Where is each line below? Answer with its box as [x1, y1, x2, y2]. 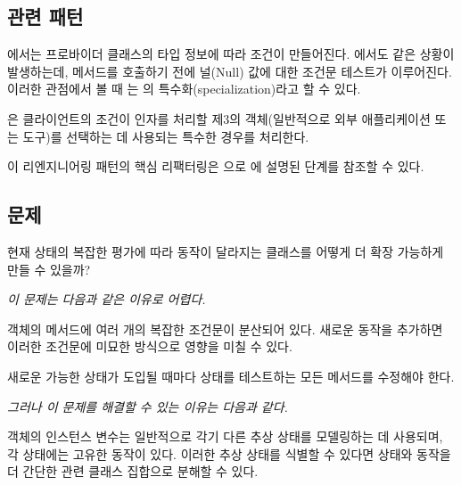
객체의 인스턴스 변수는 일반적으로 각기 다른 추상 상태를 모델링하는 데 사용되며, [7, 427, 443, 446]
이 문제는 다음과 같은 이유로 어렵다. [7, 290, 206, 308]
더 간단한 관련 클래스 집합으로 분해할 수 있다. [7, 462, 259, 481]
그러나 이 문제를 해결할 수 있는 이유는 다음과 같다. [7, 397, 288, 415]
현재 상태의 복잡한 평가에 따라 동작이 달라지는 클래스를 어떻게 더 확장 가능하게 [7, 242, 444, 260]
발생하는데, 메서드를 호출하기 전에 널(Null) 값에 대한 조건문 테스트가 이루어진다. [7, 62, 452, 80]
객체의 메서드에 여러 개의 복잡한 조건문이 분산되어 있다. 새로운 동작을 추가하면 [7, 319, 443, 338]
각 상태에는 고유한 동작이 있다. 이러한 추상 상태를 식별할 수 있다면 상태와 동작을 [7, 444, 451, 463]
